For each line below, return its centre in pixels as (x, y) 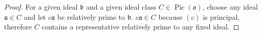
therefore (18, 27)
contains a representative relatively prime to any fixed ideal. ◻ (140, 27)
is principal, (221, 16)
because (170, 16)
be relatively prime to (91, 16)
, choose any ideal (230, 7)
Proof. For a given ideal (41, 7)
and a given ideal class (121, 7)
